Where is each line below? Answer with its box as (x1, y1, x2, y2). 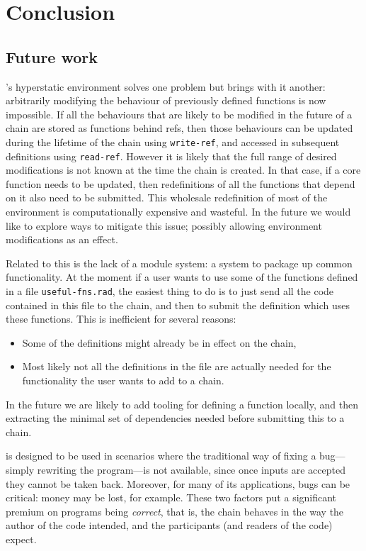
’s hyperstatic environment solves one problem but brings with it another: (6, 79, 326, 94)
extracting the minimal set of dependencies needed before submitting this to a (6, 411, 345, 425)
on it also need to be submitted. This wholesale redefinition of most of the (6, 190, 328, 205)
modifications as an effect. (6, 232, 118, 247)
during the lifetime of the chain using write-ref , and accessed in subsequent (6, 134, 340, 149)
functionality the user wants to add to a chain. (22, 373, 224, 388)
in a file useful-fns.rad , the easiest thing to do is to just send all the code (6, 284, 334, 299)
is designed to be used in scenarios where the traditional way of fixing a (6, 448, 316, 463)
